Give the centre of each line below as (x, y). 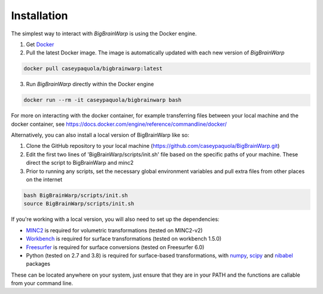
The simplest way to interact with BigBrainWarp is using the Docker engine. (104, 34)
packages (38, 264)
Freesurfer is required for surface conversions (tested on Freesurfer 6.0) (115, 247)
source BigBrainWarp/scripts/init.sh (79, 204)
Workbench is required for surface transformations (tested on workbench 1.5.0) (124, 239)
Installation (39, 16)
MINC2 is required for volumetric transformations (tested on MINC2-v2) (114, 230)
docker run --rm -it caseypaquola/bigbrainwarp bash (103, 100)
